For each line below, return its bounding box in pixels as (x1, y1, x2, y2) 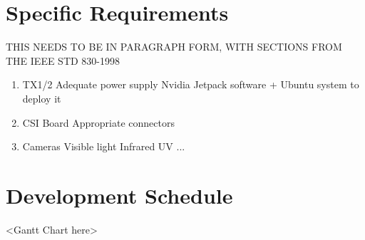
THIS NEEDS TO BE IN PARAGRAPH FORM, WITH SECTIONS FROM (6, 39, 342, 54)
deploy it (22, 90, 61, 105)
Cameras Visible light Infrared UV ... (22, 139, 185, 154)
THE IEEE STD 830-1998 (6, 53, 120, 68)
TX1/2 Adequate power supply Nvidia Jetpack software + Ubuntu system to (22, 77, 359, 92)
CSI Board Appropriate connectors (22, 115, 175, 130)
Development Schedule (6, 180, 233, 209)
